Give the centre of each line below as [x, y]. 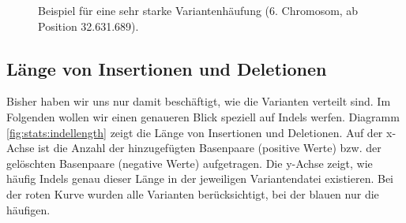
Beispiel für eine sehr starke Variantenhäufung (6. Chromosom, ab [198, 10]
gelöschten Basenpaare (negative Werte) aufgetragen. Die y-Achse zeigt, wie [190, 163]
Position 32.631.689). [88, 26]
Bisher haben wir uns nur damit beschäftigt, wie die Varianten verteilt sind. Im [199, 101]
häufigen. [28, 209]
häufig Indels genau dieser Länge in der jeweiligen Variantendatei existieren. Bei [200, 178]
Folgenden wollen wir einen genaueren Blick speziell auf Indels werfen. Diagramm [203, 116]
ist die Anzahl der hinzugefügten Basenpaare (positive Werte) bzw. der [210, 148]
